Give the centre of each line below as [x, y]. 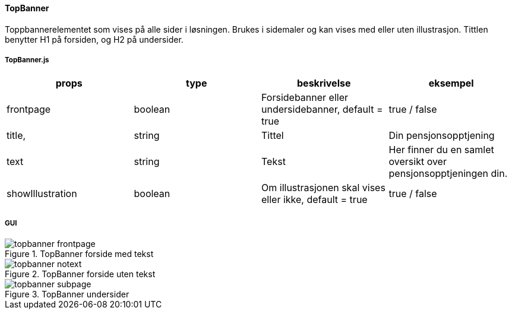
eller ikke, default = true [315, 200]
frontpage [29, 110]
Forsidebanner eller [305, 98]
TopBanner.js [27, 60]
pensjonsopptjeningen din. [448, 174]
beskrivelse [324, 83]
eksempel [451, 83]
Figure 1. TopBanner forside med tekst [79, 254]
